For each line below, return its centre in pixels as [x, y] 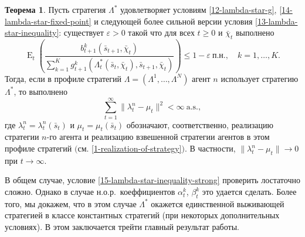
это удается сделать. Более [249, 192]
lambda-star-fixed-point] [48, 21]
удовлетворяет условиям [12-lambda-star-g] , [199, 9]
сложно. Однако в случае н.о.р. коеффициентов [90, 192]
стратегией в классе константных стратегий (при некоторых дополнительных [142, 215]
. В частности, [210, 148]
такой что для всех [161, 32]
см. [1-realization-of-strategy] [130, 148]
